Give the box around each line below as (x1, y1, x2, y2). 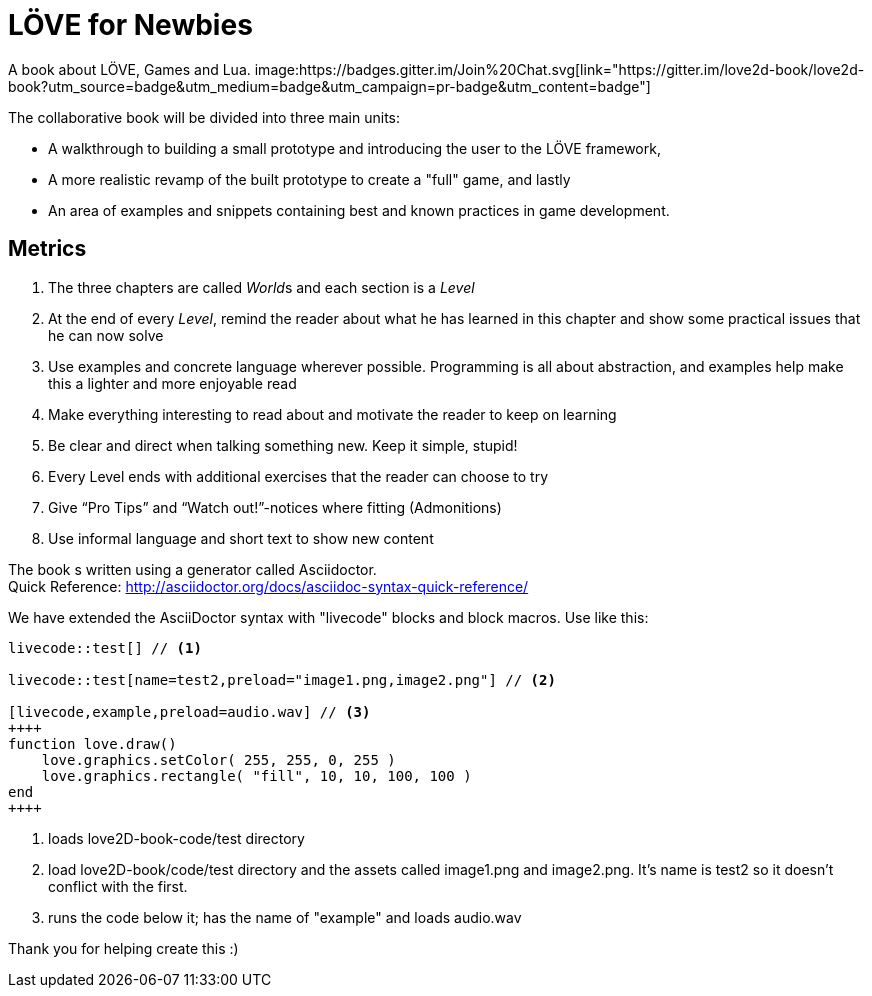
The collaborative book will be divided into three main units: (8, 108, 401, 126)
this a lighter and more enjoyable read (48, 374, 297, 392)
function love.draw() (8, 735, 177, 752)
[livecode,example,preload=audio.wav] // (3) (8, 703, 371, 720)
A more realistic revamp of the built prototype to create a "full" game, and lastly (48, 170, 571, 188)
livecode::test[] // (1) (8, 639, 202, 656)
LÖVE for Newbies (8, 8, 253, 42)
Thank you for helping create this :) (8, 939, 239, 957)
